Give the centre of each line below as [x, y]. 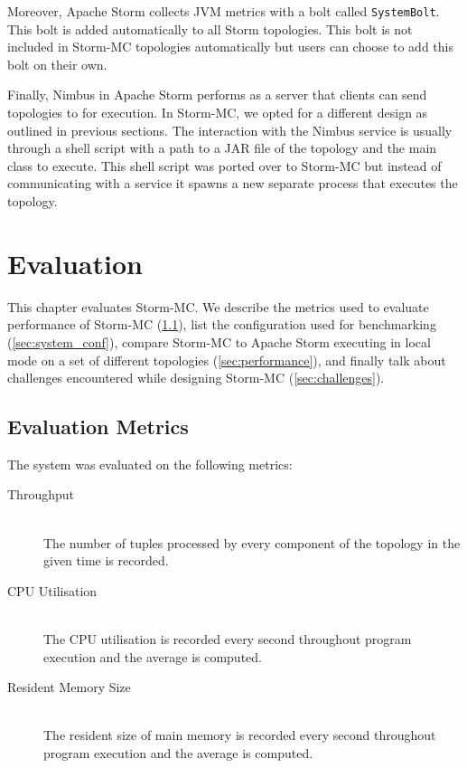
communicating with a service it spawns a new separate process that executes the [233, 183]
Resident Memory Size [69, 687]
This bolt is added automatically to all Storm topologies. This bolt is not [210, 28]
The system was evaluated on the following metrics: [150, 464]
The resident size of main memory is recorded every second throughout [240, 735]
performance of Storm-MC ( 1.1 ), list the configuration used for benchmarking [222, 324]
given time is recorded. [106, 560]
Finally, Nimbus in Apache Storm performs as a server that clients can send [217, 95]
